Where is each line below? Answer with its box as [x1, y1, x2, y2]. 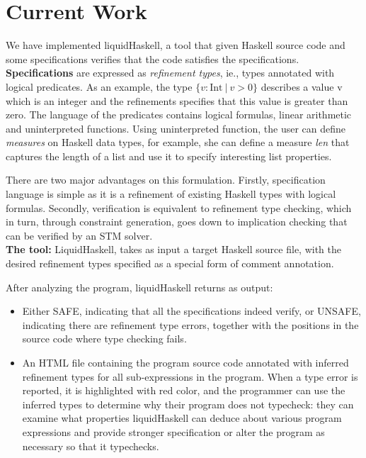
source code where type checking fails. [22, 331, 187, 346]
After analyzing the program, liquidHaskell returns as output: [6, 279, 273, 294]
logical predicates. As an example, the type [6, 79, 193, 94]
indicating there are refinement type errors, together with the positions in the [22, 317, 359, 332]
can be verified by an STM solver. [6, 228, 153, 242]
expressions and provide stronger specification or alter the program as [22, 424, 325, 439]
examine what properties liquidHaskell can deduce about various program [22, 410, 342, 425]
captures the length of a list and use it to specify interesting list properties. [6, 148, 332, 163]
